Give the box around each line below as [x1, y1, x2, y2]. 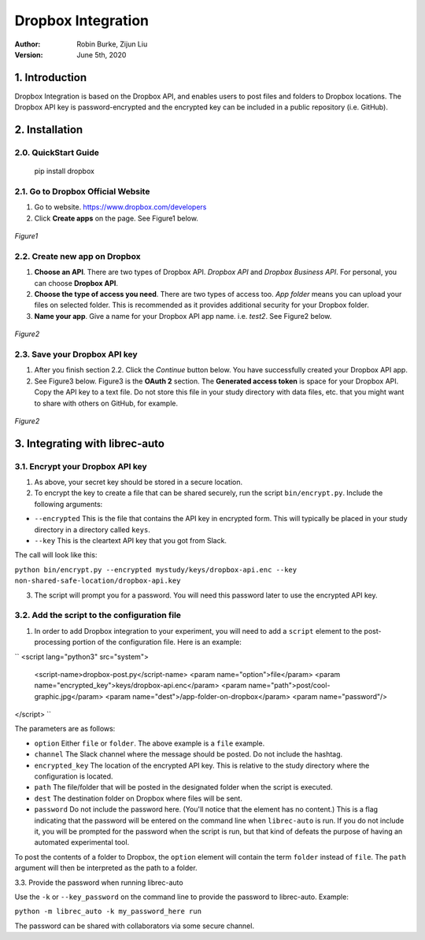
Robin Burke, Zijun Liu [76, 39, 148, 49]
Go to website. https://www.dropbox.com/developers [34, 202, 207, 212]
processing [34, 638, 71, 647]
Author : [14, 39, 41, 49]
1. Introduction [14, 71, 87, 84]
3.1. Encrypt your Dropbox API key [14, 461, 147, 472]
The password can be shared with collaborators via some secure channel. [14, 921, 255, 931]
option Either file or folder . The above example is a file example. [34, 738, 265, 748]
